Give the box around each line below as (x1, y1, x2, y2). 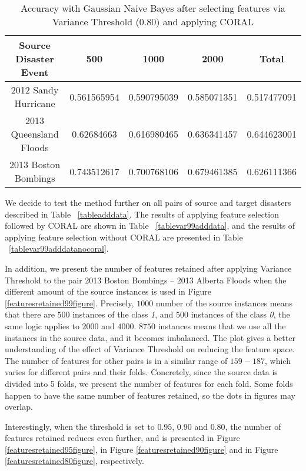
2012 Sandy (11, 83, 59, 96)
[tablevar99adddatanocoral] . (9, 242, 109, 255)
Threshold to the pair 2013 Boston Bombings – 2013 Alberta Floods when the (5, 273, 287, 286)
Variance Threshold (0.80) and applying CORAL (52, 15, 254, 28)
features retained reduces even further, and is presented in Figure (5, 432, 240, 444)
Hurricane (14, 96, 55, 110)
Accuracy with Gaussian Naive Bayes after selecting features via (21, 1, 285, 15)
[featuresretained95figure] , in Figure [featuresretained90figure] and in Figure (5, 443, 278, 455)
